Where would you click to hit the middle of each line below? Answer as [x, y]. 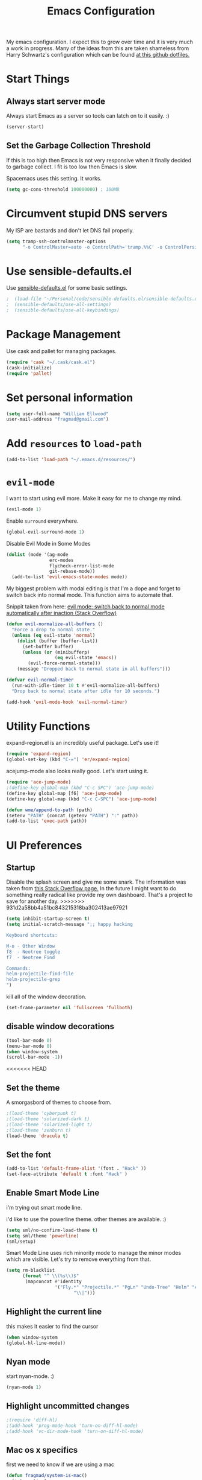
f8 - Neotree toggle [33, 952]
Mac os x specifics [42, 1450]
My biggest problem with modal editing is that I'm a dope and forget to [93, 588]
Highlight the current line [54, 1312]
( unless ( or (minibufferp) [56, 652]
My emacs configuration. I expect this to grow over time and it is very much [100, 42]
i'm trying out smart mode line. [44, 1207]
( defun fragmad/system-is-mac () [47, 1476]
